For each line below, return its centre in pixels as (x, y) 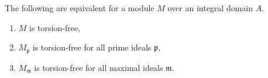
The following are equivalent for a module (80, 8)
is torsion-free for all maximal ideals (99, 67)
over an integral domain (210, 8)
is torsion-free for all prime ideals (92, 47)
